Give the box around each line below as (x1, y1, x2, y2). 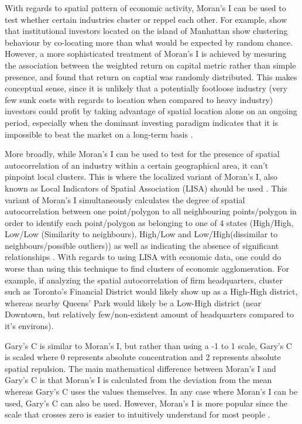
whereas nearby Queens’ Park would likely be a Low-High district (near (5, 296, 262, 309)
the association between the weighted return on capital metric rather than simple (5, 59, 296, 71)
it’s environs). (5, 320, 54, 332)
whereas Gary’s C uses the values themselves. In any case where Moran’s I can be (5, 385, 298, 397)
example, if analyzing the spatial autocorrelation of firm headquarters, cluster (5, 273, 283, 286)
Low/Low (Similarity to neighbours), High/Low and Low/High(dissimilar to (5, 228, 278, 240)
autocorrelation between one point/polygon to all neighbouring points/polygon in (5, 205, 297, 217)
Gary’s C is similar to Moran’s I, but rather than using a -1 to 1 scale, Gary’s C (5, 339, 292, 351)
